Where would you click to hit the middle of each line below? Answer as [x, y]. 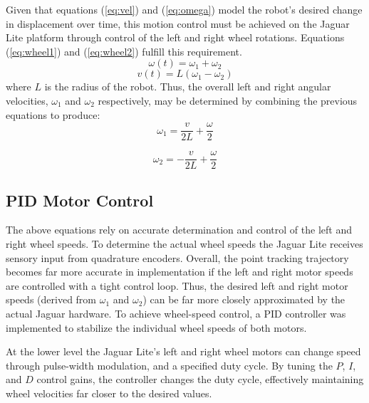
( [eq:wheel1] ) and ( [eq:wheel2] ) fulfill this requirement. [124, 51]
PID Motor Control [80, 200]
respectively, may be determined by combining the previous [228, 100]
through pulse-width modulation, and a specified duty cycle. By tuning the [169, 365]
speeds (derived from [51, 299]
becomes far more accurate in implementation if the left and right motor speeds [180, 272]
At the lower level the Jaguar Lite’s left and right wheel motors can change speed [183, 351]
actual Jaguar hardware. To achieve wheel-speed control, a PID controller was [176, 314]
